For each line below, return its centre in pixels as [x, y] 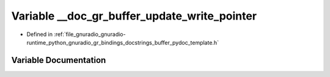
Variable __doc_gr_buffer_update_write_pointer [134, 16]
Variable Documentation [59, 60]
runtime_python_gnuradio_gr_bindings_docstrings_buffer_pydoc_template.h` [123, 42]
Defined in [40, 34]
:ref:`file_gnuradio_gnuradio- [90, 34]
